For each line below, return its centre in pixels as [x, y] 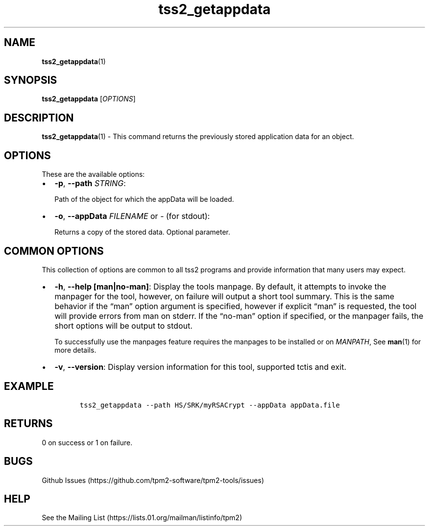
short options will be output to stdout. [124, 325]
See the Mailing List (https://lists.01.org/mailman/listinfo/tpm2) [142, 518]
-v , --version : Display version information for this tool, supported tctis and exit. [201, 367]
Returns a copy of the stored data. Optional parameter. [142, 232]
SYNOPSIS [31, 80]
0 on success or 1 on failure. [87, 442]
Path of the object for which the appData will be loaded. [144, 199]
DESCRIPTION [39, 118]
